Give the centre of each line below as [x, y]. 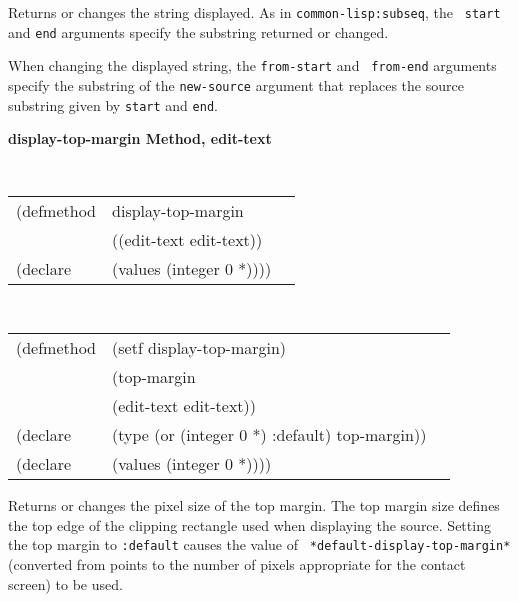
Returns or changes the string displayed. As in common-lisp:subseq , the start [254, 12]
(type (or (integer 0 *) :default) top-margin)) [269, 435]
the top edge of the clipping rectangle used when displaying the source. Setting [249, 524]
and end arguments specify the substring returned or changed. [198, 31]
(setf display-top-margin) [199, 348]
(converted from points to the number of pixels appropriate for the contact [237, 564]
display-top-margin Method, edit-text [140, 138]
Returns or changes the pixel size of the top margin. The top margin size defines [254, 505]
